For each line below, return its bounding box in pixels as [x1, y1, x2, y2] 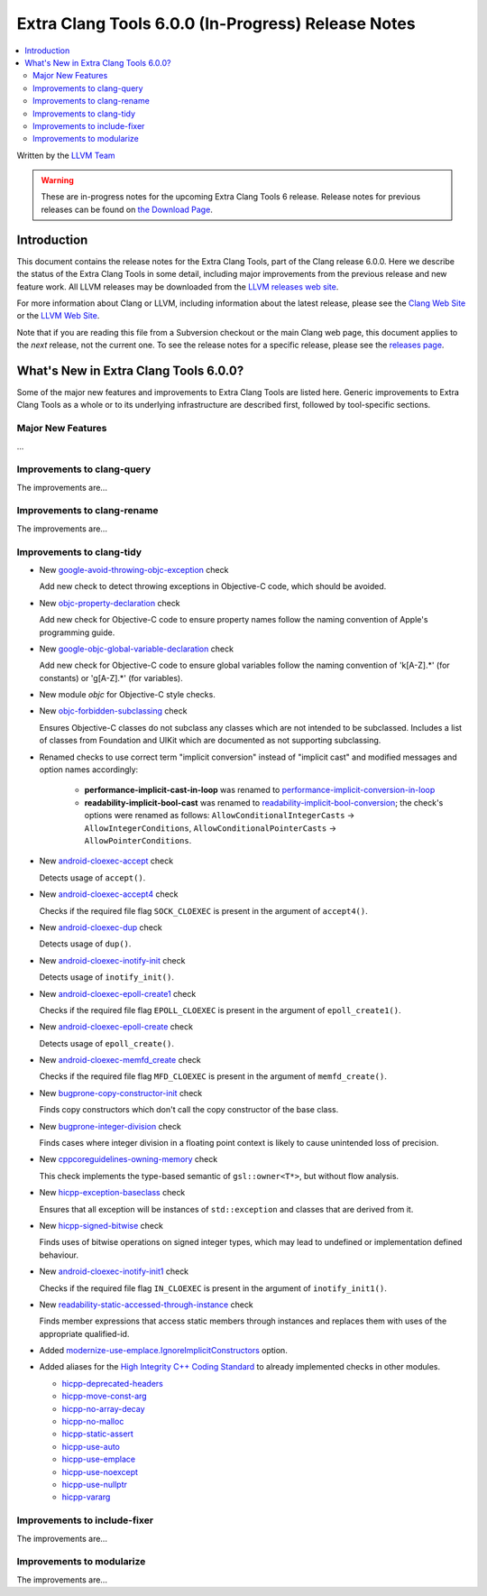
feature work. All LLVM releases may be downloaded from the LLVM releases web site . [16, 281, 339, 292]
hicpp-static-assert [61, 1428, 134, 1439]
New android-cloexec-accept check [39, 855, 174, 866]
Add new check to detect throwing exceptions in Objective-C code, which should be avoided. [39, 581, 387, 592]
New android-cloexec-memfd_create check [39, 1055, 202, 1066]
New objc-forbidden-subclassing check [39, 706, 188, 716]
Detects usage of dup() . [39, 938, 132, 949]
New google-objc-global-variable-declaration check [39, 643, 234, 654]
